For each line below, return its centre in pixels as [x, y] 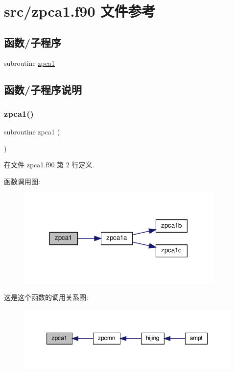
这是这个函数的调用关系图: [46, 297]
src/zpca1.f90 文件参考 [80, 11]
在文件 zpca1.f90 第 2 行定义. [49, 165]
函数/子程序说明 [43, 89]
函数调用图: [22, 181]
